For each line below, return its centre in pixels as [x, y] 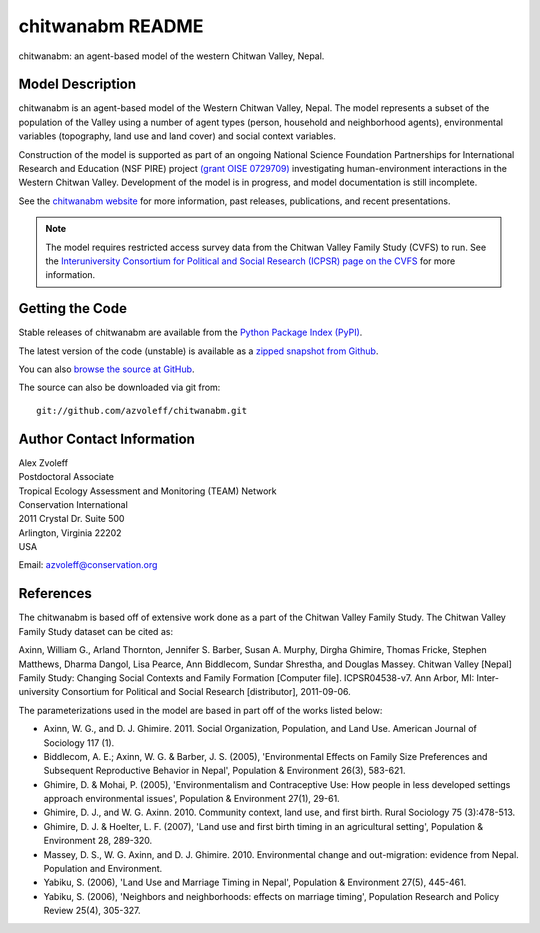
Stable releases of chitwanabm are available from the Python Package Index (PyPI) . [190, 332]
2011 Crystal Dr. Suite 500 [71, 519]
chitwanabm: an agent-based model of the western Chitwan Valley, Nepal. [171, 56]
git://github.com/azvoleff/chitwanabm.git [142, 410]
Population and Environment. [103, 869]
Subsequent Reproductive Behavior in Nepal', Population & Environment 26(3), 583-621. [224, 771]
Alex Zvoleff [43, 462]
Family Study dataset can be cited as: [96, 631]
